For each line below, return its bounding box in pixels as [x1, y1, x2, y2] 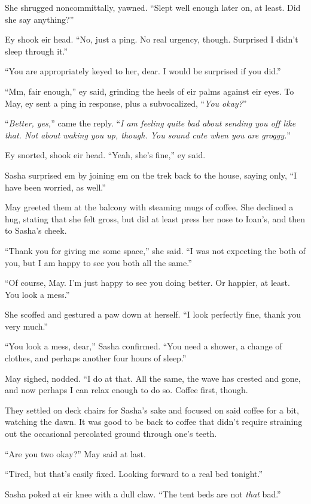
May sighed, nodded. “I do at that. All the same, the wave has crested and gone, [5, 372, 301, 384]
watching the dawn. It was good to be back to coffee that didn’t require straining [5, 415, 303, 428]
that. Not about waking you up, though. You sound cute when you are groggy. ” [5, 128, 291, 141]
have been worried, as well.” [5, 180, 106, 193]
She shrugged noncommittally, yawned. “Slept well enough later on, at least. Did [5, 1, 301, 13]
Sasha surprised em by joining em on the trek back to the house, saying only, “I [5, 168, 297, 181]
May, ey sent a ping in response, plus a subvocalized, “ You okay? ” [5, 96, 247, 109]
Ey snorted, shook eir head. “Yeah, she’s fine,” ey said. [5, 149, 206, 161]
